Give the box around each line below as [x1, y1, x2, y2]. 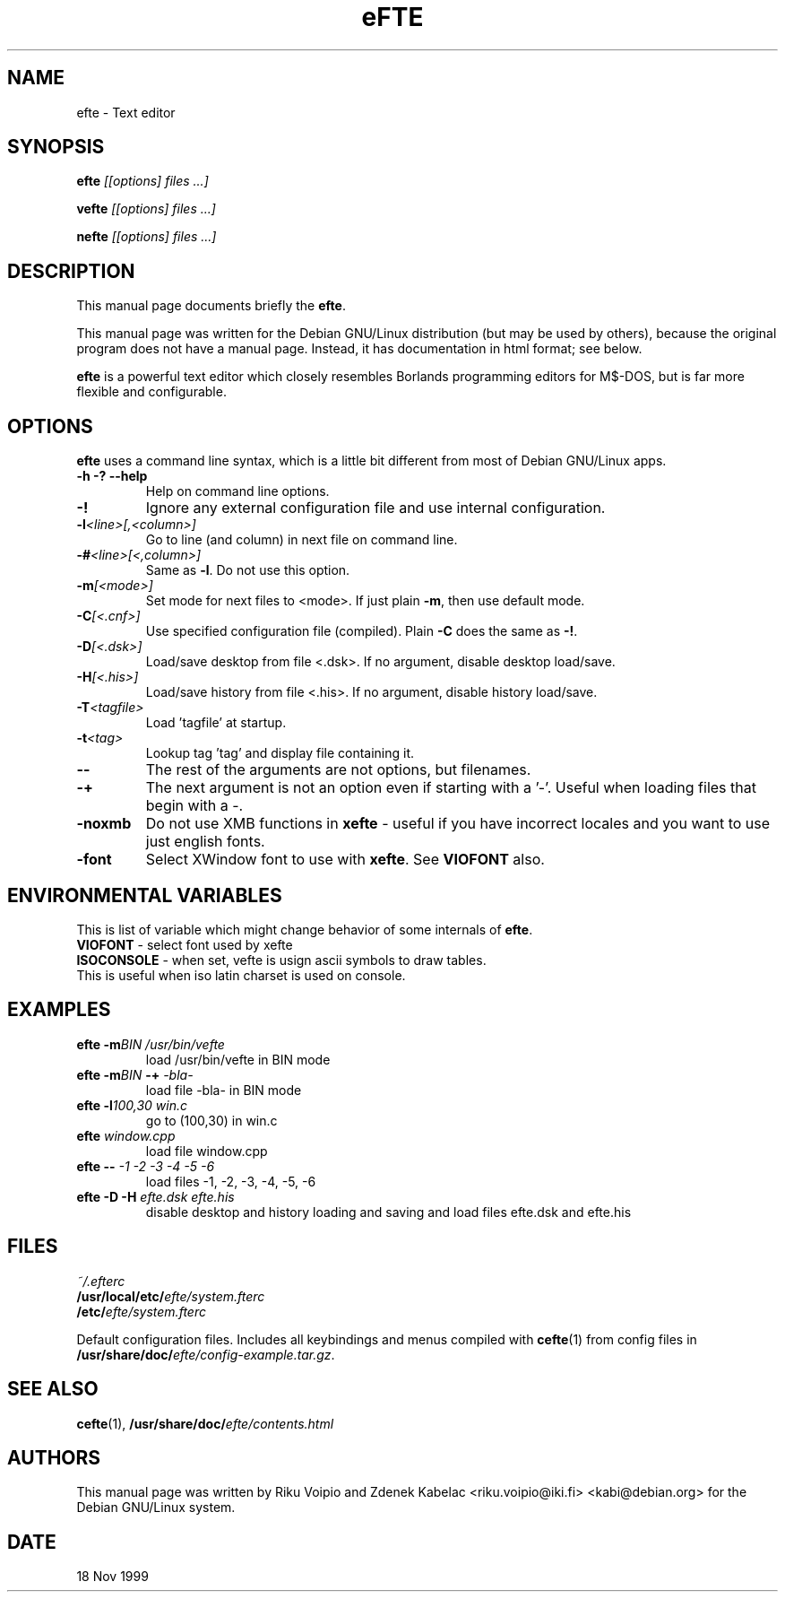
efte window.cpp [76, 1127, 176, 1143]
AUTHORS [7, 1446, 101, 1469]
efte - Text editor [76, 104, 176, 120]
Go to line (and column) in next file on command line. [145, 532, 458, 548]
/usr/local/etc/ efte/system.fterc [76, 1288, 265, 1304]
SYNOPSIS [7, 135, 105, 159]
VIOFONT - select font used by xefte [76, 936, 293, 952]
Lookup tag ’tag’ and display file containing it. [145, 745, 415, 761]
